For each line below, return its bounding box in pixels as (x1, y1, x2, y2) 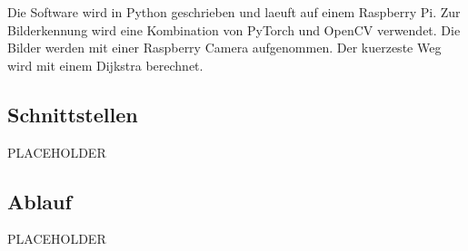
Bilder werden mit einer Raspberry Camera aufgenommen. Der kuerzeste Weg (7, 38, 442, 57)
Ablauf (7, 187, 72, 215)
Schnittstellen (7, 100, 138, 128)
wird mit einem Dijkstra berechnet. (7, 55, 204, 74)
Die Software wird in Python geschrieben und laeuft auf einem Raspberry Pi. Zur (7, 3, 461, 21)
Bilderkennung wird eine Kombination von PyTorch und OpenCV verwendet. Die (7, 20, 461, 39)
